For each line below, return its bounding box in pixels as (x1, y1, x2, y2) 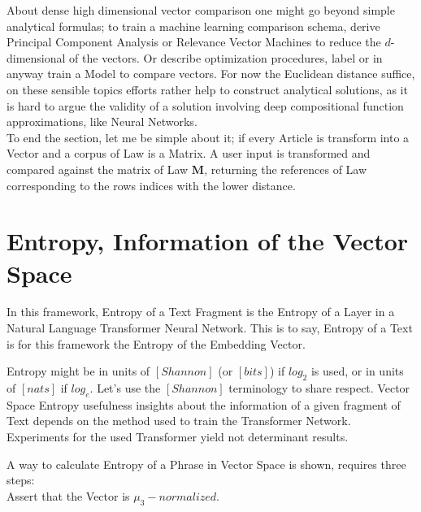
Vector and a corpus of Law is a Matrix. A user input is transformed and (7, 145, 371, 162)
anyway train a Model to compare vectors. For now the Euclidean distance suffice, (7, 65, 415, 82)
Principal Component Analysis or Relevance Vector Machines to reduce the (7, 33, 381, 50)
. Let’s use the (89, 380, 161, 397)
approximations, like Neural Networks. (7, 113, 197, 130)
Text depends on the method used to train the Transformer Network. (7, 412, 351, 429)
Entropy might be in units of (7, 362, 150, 380)
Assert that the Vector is (7, 487, 130, 504)
